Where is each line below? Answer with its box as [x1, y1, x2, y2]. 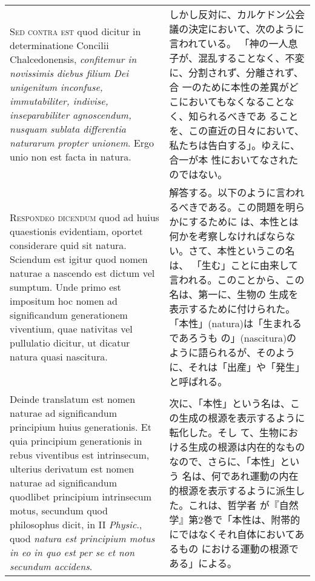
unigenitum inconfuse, [10, 80, 103, 94]
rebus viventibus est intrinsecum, [10, 448, 150, 462]
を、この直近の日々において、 [169, 124, 305, 138]
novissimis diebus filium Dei [10, 66, 129, 80]
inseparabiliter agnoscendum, [10, 108, 131, 122]
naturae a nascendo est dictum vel [10, 265, 155, 280]
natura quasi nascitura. [10, 349, 108, 364]
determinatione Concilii [10, 38, 109, 52]
